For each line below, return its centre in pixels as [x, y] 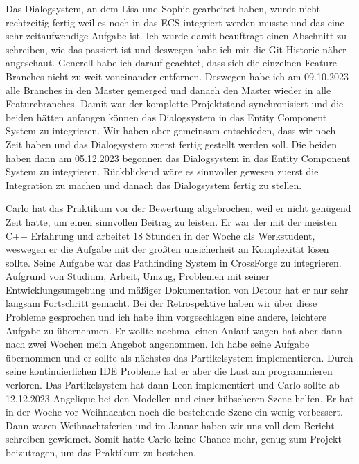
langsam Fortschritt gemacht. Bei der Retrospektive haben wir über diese [161, 303]
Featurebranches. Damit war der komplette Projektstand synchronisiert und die [175, 104]
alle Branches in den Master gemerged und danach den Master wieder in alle [168, 90]
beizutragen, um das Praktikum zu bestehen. [101, 452]
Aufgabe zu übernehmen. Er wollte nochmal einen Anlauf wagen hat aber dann [174, 330]
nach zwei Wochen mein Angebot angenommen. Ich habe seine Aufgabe [158, 344]
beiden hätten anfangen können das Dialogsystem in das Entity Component [166, 117]
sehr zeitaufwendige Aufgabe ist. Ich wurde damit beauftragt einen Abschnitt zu [176, 36]
